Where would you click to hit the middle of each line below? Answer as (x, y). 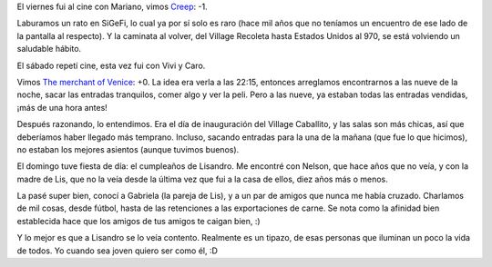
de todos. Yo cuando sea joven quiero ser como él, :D (118, 251)
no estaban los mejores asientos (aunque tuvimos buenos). (128, 149)
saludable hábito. (49, 49)
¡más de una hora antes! (62, 107)
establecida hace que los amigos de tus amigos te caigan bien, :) (138, 221)
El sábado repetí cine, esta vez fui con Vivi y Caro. (111, 65)
